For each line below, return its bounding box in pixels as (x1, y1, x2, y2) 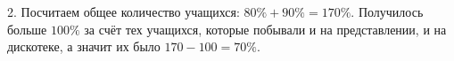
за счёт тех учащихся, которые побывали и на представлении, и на (84, 19, 447, 38)
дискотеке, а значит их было (7, 37, 161, 56)
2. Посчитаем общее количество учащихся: (7, 3, 240, 20)
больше (7, 19, 47, 38)
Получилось (358, 3, 424, 20)
